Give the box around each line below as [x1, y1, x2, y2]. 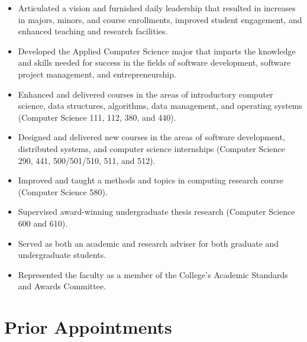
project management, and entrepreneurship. [18, 67, 176, 80]
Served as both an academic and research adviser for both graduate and [18, 237, 279, 249]
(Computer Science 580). [18, 185, 108, 198]
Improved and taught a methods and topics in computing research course [18, 174, 283, 186]
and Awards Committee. [18, 280, 106, 292]
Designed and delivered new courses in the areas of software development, [18, 131, 285, 143]
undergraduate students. [18, 249, 106, 261]
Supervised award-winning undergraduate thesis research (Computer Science [18, 205, 295, 218]
